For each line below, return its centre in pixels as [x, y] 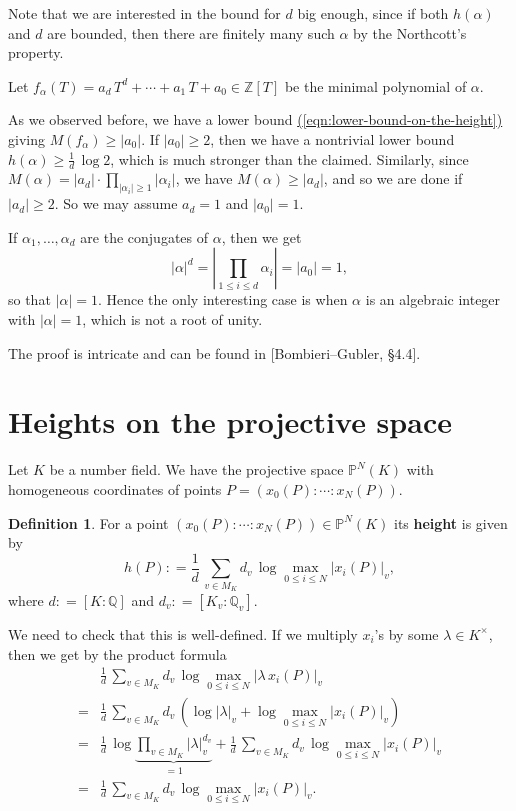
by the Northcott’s [410, 32]
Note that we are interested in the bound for [144, 13]
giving [26, 138]
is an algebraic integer [433, 299]
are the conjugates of [144, 236]
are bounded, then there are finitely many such [191, 32]
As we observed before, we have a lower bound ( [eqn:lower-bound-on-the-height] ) [255, 119]
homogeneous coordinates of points [115, 488]
